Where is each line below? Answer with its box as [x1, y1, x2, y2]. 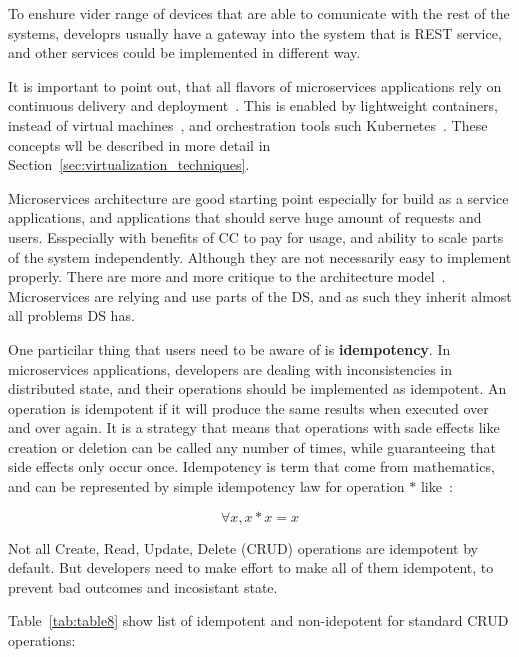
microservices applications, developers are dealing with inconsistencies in [8, 358, 453, 379]
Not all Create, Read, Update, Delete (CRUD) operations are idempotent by [8, 537, 478, 558]
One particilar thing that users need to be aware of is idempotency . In [8, 338, 451, 359]
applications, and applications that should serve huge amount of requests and [8, 207, 482, 228]
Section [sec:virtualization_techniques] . [8, 154, 250, 175]
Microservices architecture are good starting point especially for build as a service [8, 187, 509, 208]
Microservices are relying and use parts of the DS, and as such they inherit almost [8, 285, 512, 306]
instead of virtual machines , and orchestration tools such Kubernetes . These [8, 114, 488, 135]
